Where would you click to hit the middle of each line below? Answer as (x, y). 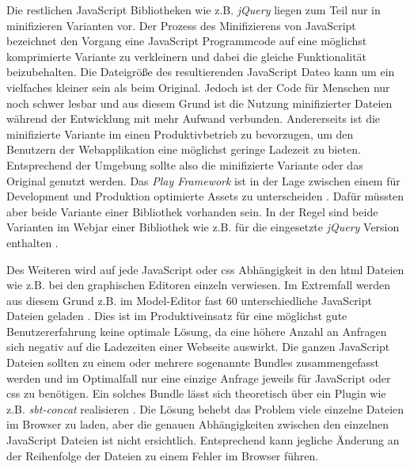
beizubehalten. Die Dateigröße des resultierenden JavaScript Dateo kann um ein (201, 72)
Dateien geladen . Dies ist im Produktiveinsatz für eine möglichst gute (177, 316)
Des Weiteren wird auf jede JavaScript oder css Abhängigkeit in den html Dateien (205, 269)
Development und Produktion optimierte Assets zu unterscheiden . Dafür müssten (205, 196)
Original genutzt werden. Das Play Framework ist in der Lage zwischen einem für (203, 180)
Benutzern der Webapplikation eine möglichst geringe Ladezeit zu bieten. (184, 149)
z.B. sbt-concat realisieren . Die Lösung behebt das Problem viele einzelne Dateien (205, 408)
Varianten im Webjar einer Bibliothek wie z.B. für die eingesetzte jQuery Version (203, 227)
